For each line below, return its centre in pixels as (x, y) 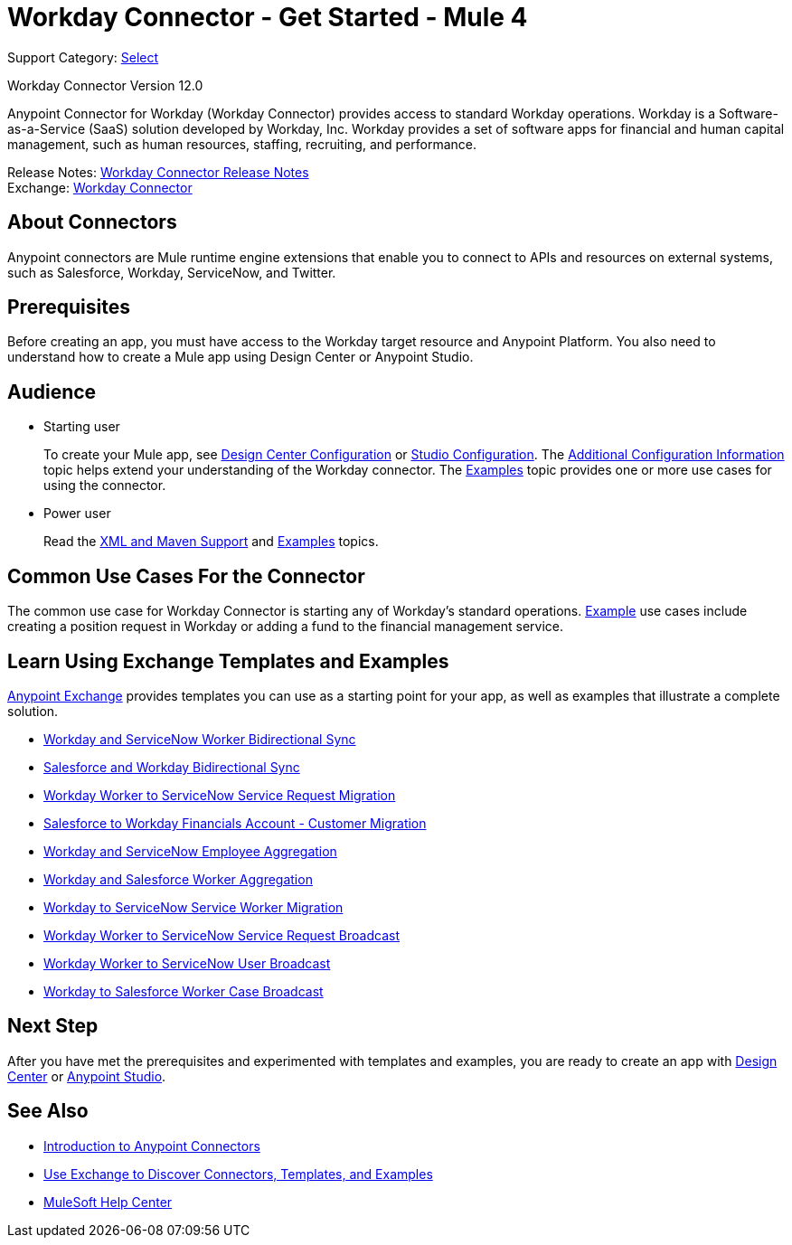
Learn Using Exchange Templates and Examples (228, 661)
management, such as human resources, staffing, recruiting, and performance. (242, 144)
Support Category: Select (83, 57)
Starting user (82, 427)
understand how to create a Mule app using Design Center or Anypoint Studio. (240, 357)
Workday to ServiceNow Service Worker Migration (193, 907)
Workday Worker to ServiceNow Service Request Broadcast (222, 935)
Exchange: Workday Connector (100, 187)
